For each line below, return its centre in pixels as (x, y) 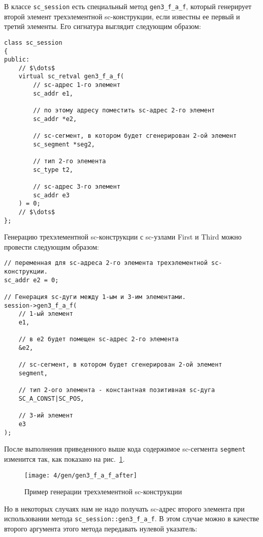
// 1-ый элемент (46, 314)
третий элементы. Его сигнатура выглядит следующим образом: (103, 26)
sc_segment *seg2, (64, 144)
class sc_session (33, 42)
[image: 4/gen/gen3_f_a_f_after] (81, 475)
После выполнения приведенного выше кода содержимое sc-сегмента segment (125, 449)
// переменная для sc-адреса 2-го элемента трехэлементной (106, 263)
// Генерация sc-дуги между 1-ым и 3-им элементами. (95, 297)
